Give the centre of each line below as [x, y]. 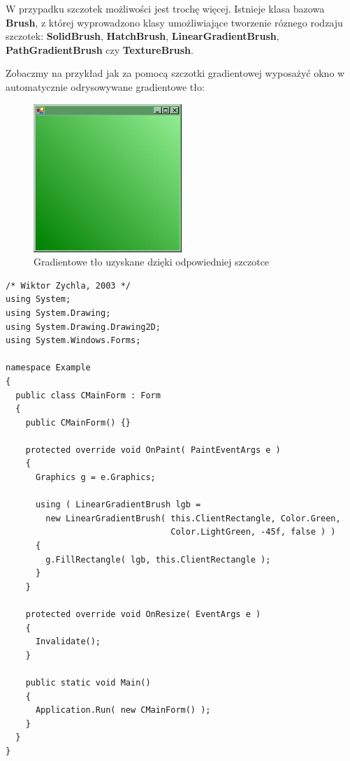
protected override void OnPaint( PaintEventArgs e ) [153, 450]
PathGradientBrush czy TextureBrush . [100, 49]
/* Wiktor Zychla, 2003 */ [68, 285]
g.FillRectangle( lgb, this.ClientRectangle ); [158, 559]
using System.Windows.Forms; [73, 341]
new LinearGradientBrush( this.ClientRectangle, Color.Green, [193, 518]
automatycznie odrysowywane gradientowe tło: [105, 86]
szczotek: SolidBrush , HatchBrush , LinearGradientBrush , [143, 36]
